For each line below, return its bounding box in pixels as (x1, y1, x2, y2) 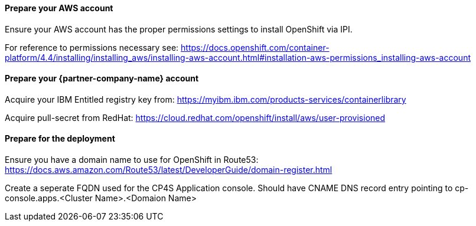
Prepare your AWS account (5, 3, 113, 13)
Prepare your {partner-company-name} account (5, 73, 199, 84)
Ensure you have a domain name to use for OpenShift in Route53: (5, 155, 259, 165)
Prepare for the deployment (5, 133, 115, 144)
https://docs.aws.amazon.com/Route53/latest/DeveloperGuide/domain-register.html (5, 165, 332, 175)
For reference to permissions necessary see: (5, 42, 179, 53)
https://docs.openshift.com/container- (181, 42, 330, 53)
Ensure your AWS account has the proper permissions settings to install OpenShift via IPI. (5, 24, 353, 34)
